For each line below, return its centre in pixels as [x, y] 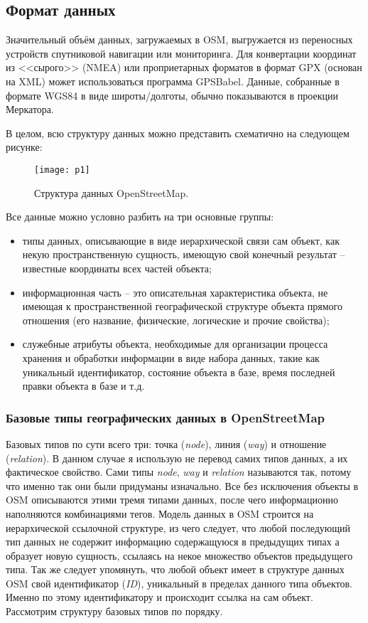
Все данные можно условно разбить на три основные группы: [140, 217]
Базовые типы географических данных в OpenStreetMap [166, 417]
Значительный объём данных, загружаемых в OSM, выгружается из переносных [179, 39]
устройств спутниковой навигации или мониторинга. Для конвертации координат [181, 53]
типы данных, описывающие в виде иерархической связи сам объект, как [181, 240]
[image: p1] [62, 170]
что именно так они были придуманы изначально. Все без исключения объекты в [182, 485]
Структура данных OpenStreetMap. [112, 192]
